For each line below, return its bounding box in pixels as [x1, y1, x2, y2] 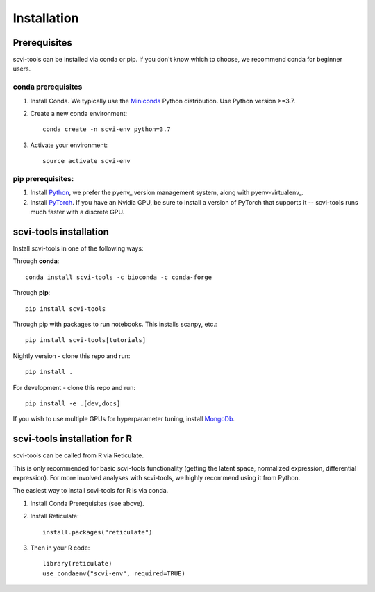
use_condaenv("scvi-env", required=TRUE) [42, 569, 185, 577]
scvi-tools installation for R [12, 433, 133, 445]
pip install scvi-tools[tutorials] [25, 337, 147, 344]
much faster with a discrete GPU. [30, 208, 125, 217]
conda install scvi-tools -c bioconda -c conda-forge [25, 273, 212, 281]
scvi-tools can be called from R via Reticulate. [12, 451, 144, 459]
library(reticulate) [42, 559, 112, 568]
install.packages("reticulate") [42, 528, 153, 536]
